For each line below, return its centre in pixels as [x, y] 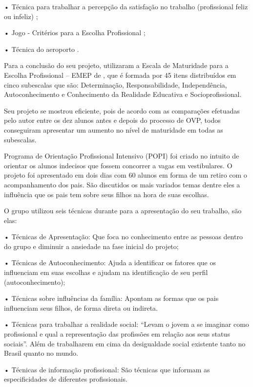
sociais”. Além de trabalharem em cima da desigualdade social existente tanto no [125, 343]
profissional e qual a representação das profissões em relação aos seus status [117, 334]
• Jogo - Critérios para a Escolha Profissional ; [75, 33]
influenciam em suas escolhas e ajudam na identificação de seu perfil [106, 272]
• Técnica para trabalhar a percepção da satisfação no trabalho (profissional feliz [126, 6]
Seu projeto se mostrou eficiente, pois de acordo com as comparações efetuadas [122, 110]
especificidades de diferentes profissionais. [66, 379]
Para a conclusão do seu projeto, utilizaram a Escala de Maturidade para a [116, 65]
